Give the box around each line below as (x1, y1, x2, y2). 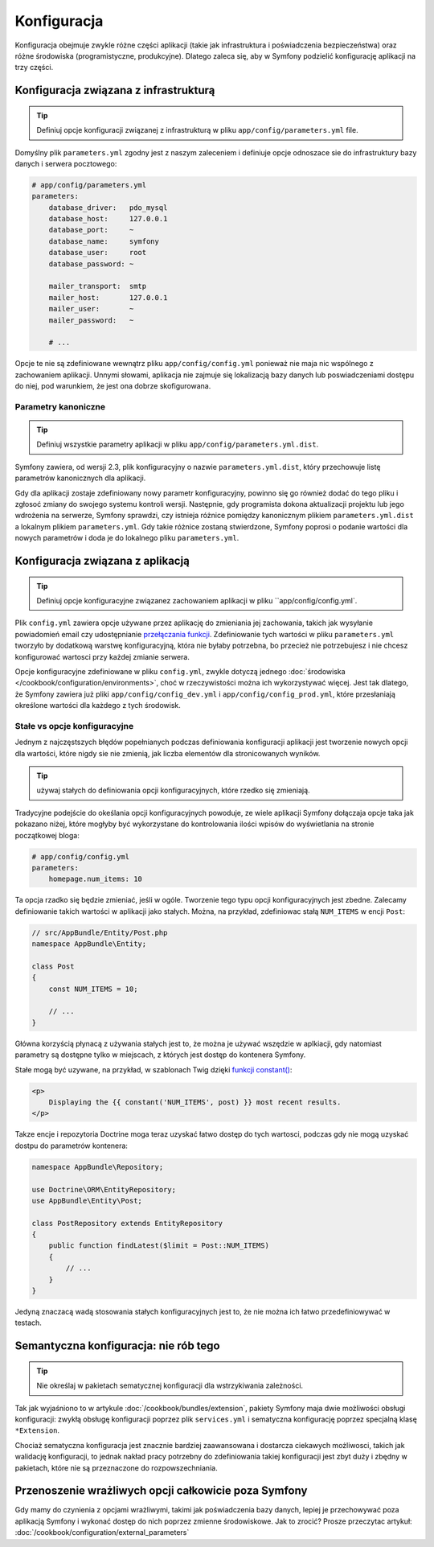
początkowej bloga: (14, 830, 80, 840)
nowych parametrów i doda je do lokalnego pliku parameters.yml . (14, 533, 240, 543)
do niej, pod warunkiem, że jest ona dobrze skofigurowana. (14, 381, 211, 391)
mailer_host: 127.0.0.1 (48, 293, 168, 302)
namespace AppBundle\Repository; (31, 1162, 164, 1171)
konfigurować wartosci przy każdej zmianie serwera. (14, 652, 190, 661)
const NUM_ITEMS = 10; (48, 984, 138, 994)
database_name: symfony (48, 237, 160, 245)
